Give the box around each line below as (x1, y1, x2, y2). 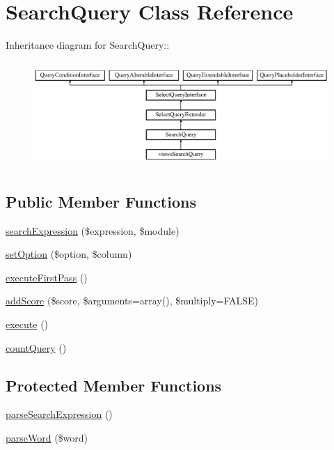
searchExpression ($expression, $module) (6, 223, 180, 238)
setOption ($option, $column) (6, 247, 132, 261)
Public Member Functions (6, 190, 196, 212)
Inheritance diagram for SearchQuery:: (6, 38, 170, 52)
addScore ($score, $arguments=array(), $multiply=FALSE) (6, 293, 259, 308)
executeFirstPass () (6, 270, 88, 284)
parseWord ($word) (6, 430, 88, 444)
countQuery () (6, 340, 67, 355)
